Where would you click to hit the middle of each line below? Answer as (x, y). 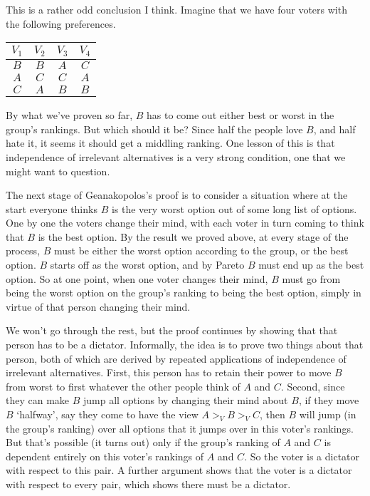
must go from (311, 278)
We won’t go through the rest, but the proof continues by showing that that (172, 330)
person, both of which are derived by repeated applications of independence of (176, 358)
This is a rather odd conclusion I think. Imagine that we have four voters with (176, 9)
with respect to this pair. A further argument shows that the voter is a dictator (179, 470)
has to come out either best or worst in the (240, 115)
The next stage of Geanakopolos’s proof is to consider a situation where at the (177, 195)
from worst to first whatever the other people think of (123, 386)
